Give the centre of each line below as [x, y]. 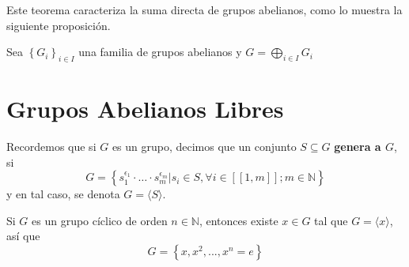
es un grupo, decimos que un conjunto [204, 147]
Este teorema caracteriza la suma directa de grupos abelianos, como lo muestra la [204, 9]
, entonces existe [239, 220]
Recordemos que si [51, 147]
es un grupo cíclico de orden [100, 220]
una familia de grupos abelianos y [160, 52]
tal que [331, 220]
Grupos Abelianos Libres [145, 109]
